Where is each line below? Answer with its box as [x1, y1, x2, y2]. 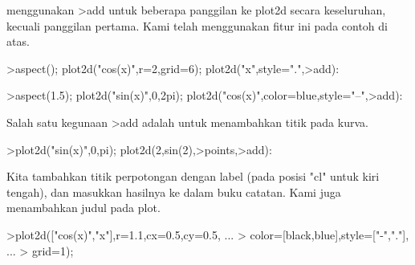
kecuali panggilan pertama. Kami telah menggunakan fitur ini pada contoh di [6, 17, 388, 34]
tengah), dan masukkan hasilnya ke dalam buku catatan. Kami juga [6, 183, 341, 200]
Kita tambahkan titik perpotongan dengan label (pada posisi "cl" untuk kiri [6, 168, 380, 185]
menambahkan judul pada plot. [6, 199, 161, 216]
